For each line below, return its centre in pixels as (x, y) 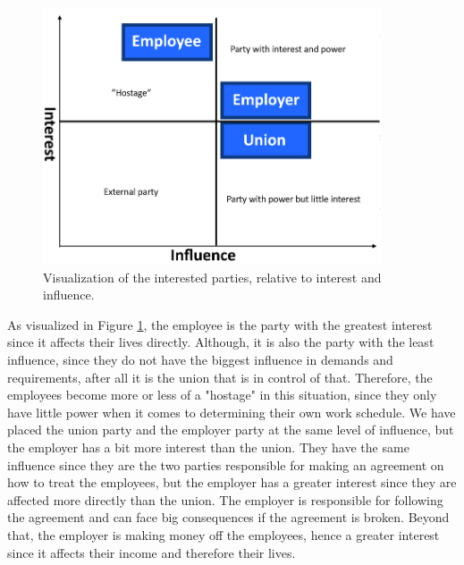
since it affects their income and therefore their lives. (152, 552)
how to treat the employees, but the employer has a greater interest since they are (232, 482)
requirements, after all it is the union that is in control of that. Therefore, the (220, 377)
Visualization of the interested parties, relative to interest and (212, 277)
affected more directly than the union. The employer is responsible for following (225, 499)
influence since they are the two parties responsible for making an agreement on (226, 464)
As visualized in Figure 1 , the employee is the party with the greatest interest (220, 324)
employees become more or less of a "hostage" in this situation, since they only (222, 395)
